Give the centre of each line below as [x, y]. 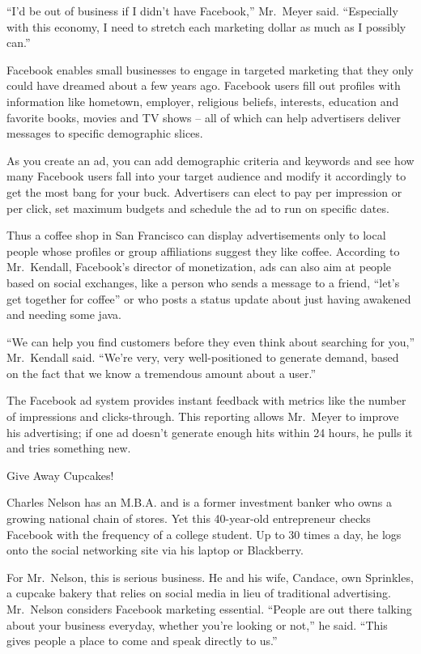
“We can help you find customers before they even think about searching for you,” [211, 341]
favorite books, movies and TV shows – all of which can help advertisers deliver [204, 117]
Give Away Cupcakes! [60, 475]
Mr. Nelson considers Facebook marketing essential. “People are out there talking [209, 609]
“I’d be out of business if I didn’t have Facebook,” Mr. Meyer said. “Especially [202, 11]
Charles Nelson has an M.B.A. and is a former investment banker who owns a [199, 502]
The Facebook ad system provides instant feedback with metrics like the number [206, 400]
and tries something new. [69, 448]
